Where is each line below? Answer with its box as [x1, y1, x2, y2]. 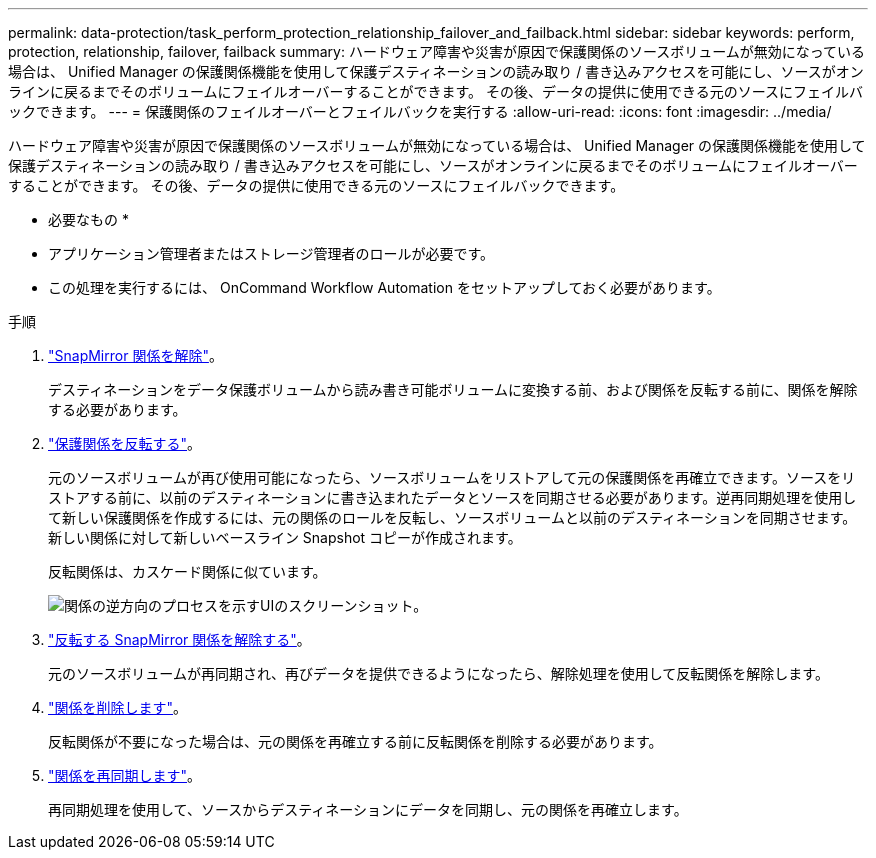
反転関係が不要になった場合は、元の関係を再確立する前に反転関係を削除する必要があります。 [48, 733, 663, 750]
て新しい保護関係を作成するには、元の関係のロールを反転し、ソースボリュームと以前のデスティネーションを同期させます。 [48, 509, 857, 526]
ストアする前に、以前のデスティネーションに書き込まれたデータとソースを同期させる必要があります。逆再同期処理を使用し [48, 489, 857, 506]
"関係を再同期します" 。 [48, 767, 202, 784]
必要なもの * [48, 211, 129, 228]
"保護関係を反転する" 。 [48, 435, 202, 452]
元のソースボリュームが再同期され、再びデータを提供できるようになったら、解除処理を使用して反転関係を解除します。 [48, 665, 829, 682]
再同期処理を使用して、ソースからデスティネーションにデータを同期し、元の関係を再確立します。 [48, 801, 688, 818]
